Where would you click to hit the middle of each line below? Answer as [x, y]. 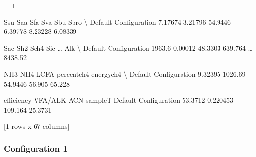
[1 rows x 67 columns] [37, 126]
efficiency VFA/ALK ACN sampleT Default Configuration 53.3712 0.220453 [119, 100]
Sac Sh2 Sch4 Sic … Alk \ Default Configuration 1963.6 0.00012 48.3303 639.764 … [128, 47]
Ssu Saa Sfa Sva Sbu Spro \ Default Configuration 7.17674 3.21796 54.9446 [118, 21]
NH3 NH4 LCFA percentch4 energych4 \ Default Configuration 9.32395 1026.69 [125, 74]
